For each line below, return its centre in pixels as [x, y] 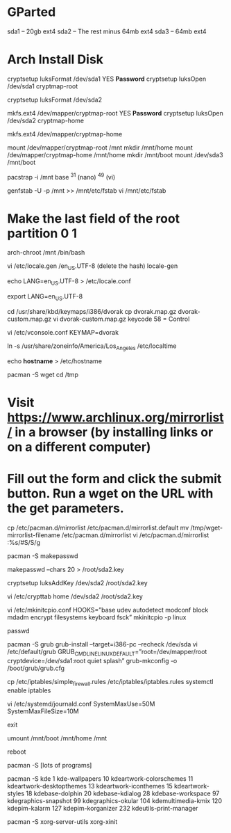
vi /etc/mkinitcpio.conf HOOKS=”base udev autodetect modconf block [108, 610]
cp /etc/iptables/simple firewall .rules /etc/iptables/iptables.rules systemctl [110, 682]
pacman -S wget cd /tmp [43, 374]
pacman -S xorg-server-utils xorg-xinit [62, 822]
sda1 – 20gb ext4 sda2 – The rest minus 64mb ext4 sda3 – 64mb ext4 [107, 31]
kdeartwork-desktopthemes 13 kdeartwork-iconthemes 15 [90, 786]
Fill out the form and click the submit [114, 479]
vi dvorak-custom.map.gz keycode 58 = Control [121, 319]
